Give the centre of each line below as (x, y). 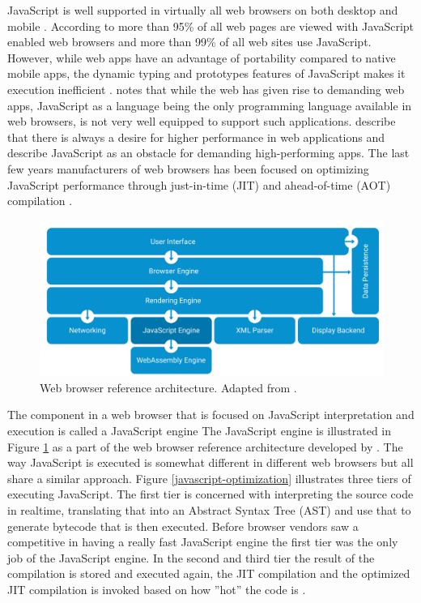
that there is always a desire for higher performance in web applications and (196, 137)
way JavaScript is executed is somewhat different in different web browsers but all (210, 462)
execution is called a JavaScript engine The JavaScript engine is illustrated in (200, 431)
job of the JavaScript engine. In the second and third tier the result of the (191, 557)
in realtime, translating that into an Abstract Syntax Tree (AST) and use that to (209, 510)
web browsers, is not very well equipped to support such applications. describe (202, 121)
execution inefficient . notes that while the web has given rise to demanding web (206, 89)
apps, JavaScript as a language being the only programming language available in (210, 105)
